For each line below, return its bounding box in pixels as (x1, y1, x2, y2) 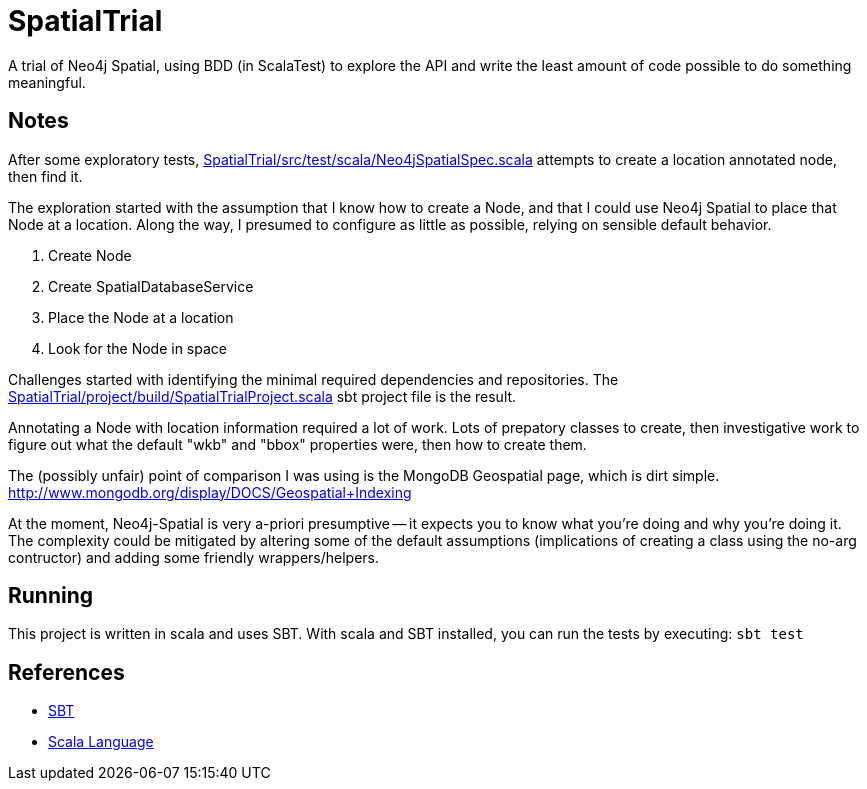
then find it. (8, 167, 83, 185)
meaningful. (8, 73, 86, 91)
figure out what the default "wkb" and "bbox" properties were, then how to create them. (8, 435, 587, 453)
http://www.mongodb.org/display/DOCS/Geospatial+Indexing (8, 483, 412, 501)
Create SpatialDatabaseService (48, 277, 254, 295)
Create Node (48, 246, 132, 264)
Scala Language (48, 733, 154, 751)
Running (8, 583, 94, 609)
